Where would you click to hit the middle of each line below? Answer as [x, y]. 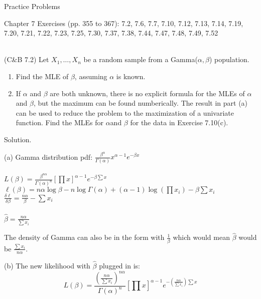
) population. [229, 59]
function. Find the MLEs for [59, 122]
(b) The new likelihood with [47, 265]
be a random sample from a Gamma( [141, 59]
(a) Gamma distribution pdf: [48, 157]
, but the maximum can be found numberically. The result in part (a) [141, 103]
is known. [131, 76]
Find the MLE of [42, 76]
